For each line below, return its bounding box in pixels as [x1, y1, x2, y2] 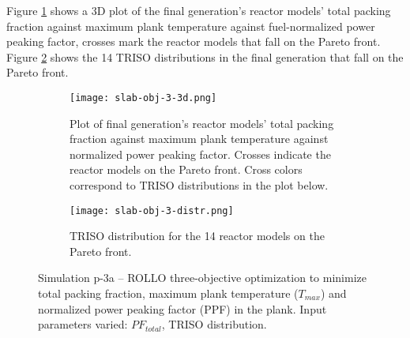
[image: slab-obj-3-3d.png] [70, 92, 217, 103]
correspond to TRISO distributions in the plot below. [70, 177, 329, 193]
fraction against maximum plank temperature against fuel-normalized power [6, 17, 375, 34]
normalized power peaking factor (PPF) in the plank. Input [38, 300, 327, 317]
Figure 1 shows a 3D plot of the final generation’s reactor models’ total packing [6, 2, 391, 18]
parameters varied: [38, 316, 128, 332]
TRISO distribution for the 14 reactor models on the [70, 227, 325, 244]
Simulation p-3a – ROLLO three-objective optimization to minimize [38, 269, 367, 286]
